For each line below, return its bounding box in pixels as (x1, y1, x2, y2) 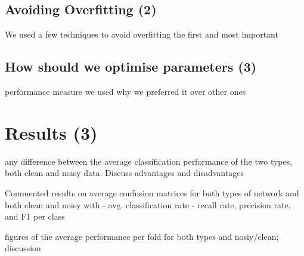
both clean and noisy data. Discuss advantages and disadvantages (5, 166, 244, 179)
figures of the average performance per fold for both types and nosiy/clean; (5, 230, 279, 242)
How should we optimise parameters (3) (5, 57, 257, 76)
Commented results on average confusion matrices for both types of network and (5, 186, 299, 199)
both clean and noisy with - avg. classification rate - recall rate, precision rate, (5, 198, 291, 211)
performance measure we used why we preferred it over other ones (5, 85, 246, 97)
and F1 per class (5, 210, 65, 223)
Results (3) (5, 120, 98, 144)
